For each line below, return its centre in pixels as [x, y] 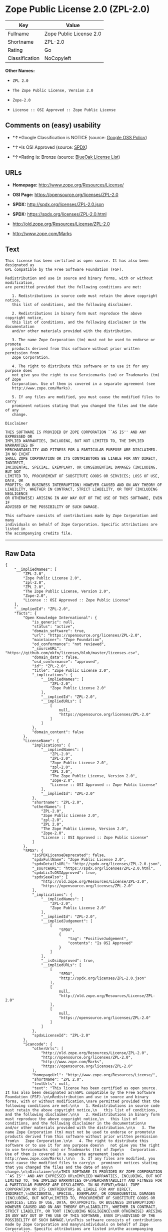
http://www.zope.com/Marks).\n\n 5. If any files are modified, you [80, 1159]
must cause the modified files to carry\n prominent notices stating [81, 1163]
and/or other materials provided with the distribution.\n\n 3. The [80, 1128]
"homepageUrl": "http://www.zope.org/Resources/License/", [94, 1075]
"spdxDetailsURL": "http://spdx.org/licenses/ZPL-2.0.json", [97, 864]
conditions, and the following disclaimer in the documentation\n [76, 1123]
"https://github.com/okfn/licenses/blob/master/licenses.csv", [72, 653]
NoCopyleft [58, 58]
